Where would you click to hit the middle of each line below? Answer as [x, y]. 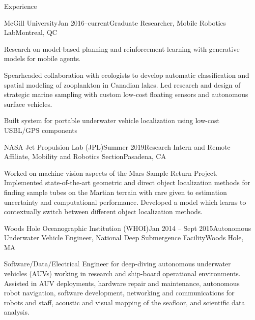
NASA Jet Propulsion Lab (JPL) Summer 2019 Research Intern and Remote [117, 146]
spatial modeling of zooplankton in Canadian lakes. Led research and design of [122, 84]
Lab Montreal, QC [31, 32]
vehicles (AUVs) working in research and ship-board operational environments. [122, 273]
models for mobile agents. [42, 58]
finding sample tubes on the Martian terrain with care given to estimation [115, 192]
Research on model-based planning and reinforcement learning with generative [122, 48]
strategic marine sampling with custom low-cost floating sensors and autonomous [126, 94]
